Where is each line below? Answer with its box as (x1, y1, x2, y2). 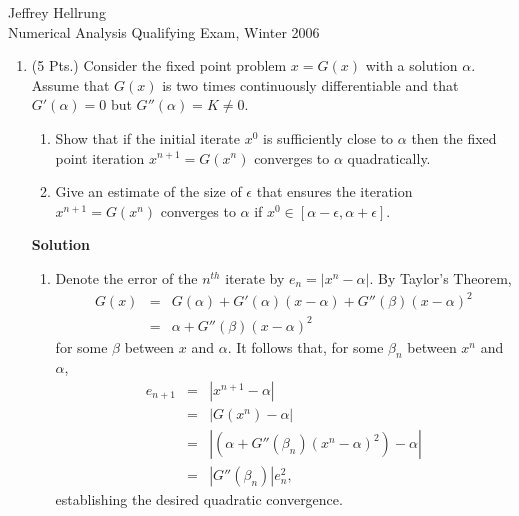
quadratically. (347, 147, 431, 168)
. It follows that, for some (227, 336, 384, 357)
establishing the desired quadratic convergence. (55, 489, 343, 510)
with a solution (365, 55, 458, 76)
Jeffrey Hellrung (8, 2, 106, 22)
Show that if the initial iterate (55, 127, 240, 148)
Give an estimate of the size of (55, 181, 242, 202)
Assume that (31, 74, 110, 95)
